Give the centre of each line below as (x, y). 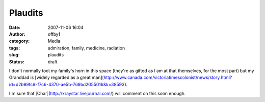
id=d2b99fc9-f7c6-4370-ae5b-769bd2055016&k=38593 (67, 84)
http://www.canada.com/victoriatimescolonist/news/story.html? (168, 77)
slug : (14, 55)
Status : (17, 62)
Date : (15, 27)
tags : (14, 48)
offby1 (54, 34)
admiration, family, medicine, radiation (86, 48)
